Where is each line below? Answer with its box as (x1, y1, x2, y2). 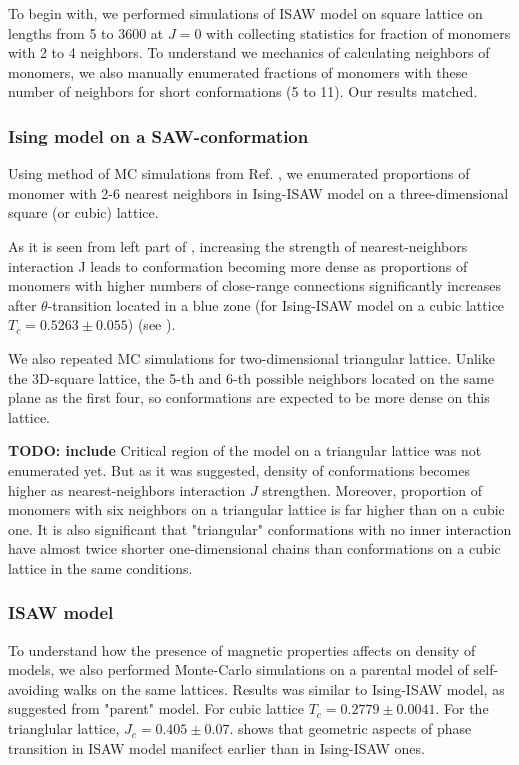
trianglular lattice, (8, 718, 120, 739)
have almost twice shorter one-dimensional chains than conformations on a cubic (8, 538, 501, 559)
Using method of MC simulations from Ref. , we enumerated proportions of (8, 163, 470, 184)
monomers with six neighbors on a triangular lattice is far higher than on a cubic (8, 499, 505, 520)
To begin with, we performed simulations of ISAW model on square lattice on (8, 3, 483, 23)
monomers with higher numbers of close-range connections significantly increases (8, 275, 502, 296)
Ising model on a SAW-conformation (8, 123, 309, 148)
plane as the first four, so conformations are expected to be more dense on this (8, 387, 490, 408)
